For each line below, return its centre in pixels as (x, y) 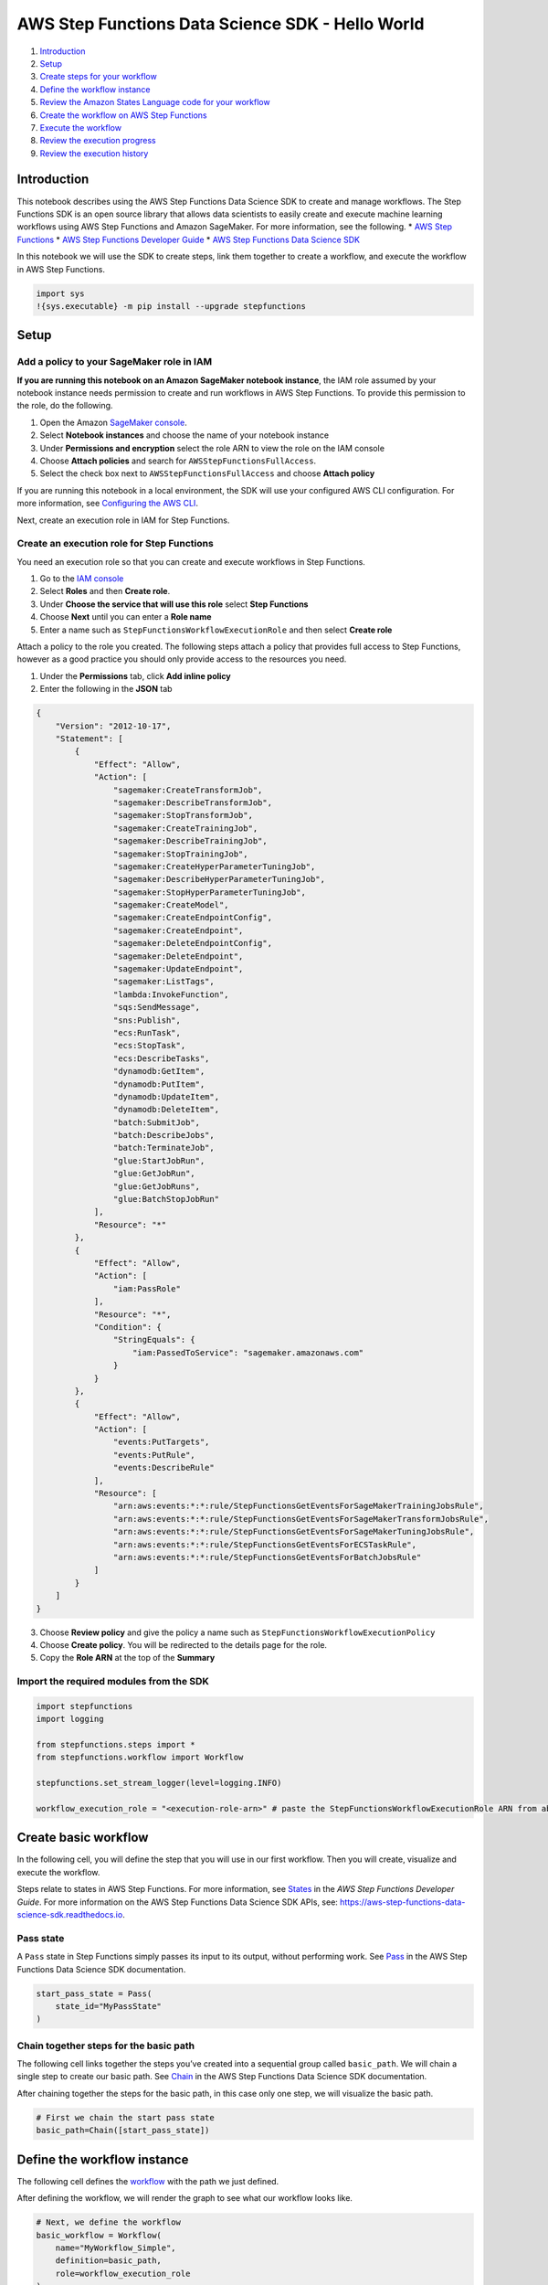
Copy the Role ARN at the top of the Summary (127, 1658)
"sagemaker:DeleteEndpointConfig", (193, 943)
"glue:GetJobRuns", (157, 1186)
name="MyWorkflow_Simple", (116, 2248)
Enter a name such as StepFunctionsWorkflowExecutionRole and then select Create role (216, 630)
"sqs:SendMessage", (157, 1007)
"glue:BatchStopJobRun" (166, 1199)
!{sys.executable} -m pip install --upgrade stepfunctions (171, 306)
